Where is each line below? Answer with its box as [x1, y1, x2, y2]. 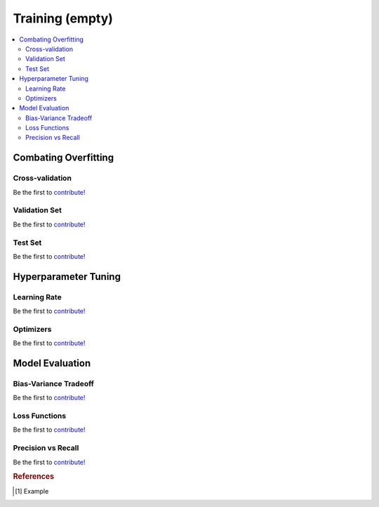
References [13, 472, 55, 482]
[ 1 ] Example [15, 487, 49, 495]
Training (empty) [13, 11, 114, 26]
